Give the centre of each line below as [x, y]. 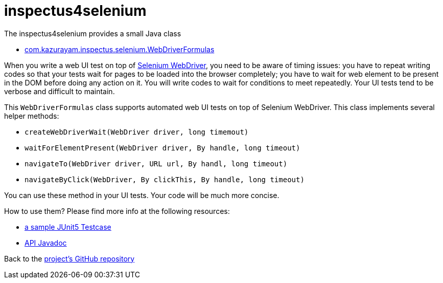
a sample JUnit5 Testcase [68, 227]
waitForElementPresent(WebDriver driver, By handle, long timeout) [162, 148]
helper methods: [32, 116]
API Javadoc [46, 243]
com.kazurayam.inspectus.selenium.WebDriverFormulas [120, 49]
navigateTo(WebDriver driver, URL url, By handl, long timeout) [156, 164]
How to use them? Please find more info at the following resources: [117, 211]
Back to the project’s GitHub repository [69, 258]
